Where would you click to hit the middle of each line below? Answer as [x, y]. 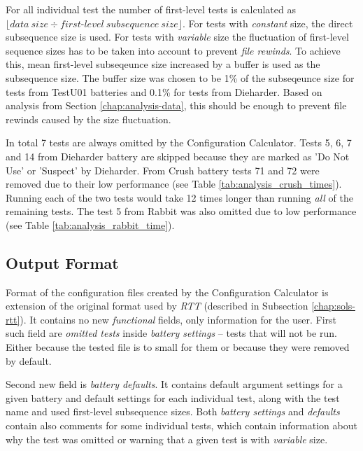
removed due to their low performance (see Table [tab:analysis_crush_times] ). [174, 184]
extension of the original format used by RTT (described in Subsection [157, 306]
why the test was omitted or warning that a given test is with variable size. [167, 439]
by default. [29, 360]
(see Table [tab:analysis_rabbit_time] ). [90, 224]
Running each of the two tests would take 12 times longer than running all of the [179, 197]
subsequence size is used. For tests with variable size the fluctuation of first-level [177, 37]
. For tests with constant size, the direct [268, 23]
